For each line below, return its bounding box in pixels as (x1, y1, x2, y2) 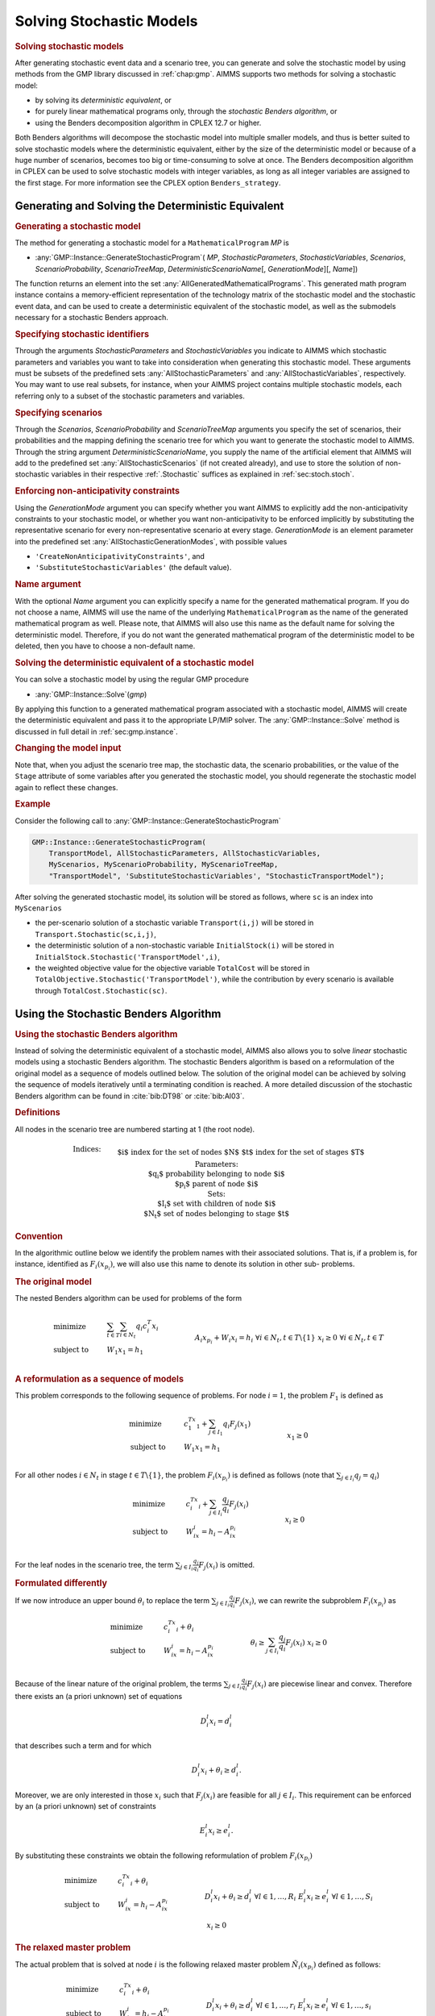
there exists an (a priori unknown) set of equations (14, 1692, 183, 1702)
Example (14, 798, 52, 810)
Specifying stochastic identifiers (14, 329, 149, 340)
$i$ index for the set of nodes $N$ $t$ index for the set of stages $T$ (117, 1148, 365, 1156)
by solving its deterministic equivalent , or (35, 95, 172, 105)
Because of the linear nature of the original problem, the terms (14, 1678, 222, 1689)
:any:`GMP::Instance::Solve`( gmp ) (35, 689, 147, 699)
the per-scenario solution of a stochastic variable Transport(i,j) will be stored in (35, 918, 314, 927)
